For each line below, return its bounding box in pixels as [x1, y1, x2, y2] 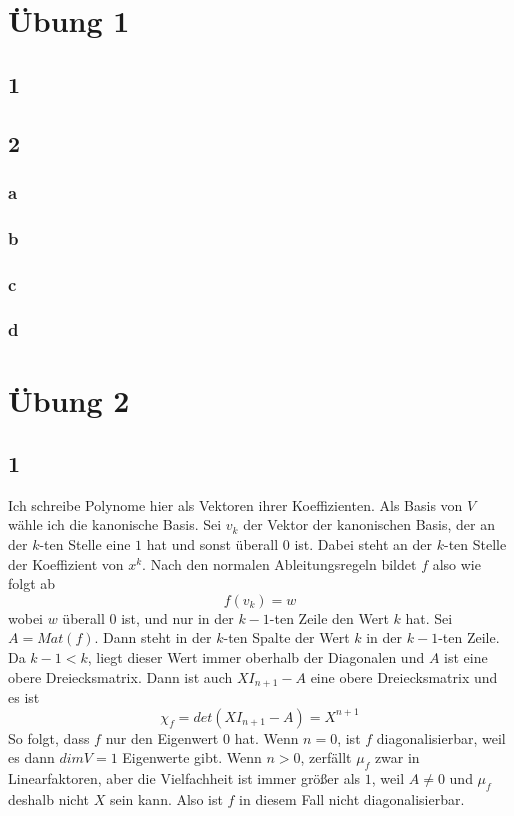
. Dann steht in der [94, 627, 212, 648]
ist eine [444, 647, 488, 668]
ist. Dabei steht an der [294, 534, 433, 555]
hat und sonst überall [146, 534, 279, 555]
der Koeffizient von [8, 553, 124, 574]
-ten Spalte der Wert [223, 627, 350, 648]
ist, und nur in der [121, 607, 234, 628]
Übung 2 [8, 379, 130, 420]
